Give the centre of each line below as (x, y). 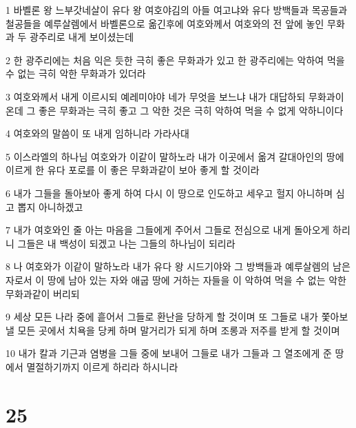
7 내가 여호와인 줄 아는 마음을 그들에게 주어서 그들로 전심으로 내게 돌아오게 (168, 230)
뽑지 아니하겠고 (50, 206)
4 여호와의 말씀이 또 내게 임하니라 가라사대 (97, 133)
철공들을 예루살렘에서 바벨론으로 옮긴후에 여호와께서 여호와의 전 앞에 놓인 (165, 23)
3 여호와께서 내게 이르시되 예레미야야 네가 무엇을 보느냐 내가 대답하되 (156, 96)
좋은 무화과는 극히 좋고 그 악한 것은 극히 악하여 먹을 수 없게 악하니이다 (191, 110)
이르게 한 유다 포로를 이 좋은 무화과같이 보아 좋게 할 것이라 (133, 170)
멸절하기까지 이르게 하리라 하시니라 (102, 366)
